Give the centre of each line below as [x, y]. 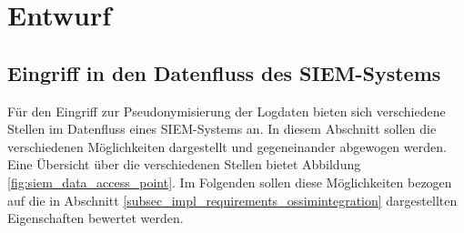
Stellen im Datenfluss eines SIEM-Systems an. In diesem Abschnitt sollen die [222, 129]
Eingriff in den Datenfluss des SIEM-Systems [224, 72]
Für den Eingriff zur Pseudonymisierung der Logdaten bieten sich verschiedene [227, 111]
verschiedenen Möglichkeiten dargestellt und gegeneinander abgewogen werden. [227, 146]
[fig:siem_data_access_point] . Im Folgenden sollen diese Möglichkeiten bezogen [230, 182]
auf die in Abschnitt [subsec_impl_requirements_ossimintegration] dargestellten [232, 200]
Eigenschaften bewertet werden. [96, 218]
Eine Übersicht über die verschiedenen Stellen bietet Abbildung [184, 164]
